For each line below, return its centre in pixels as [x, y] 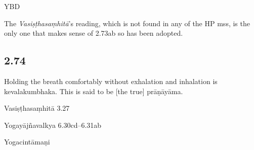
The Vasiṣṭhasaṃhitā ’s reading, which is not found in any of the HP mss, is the [127, 23]
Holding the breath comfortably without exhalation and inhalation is [111, 81]
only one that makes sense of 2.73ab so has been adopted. [94, 33]
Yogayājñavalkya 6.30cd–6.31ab [53, 125]
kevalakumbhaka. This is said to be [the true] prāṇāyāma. [94, 91]
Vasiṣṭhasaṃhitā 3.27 [37, 108]
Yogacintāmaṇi [27, 142]
